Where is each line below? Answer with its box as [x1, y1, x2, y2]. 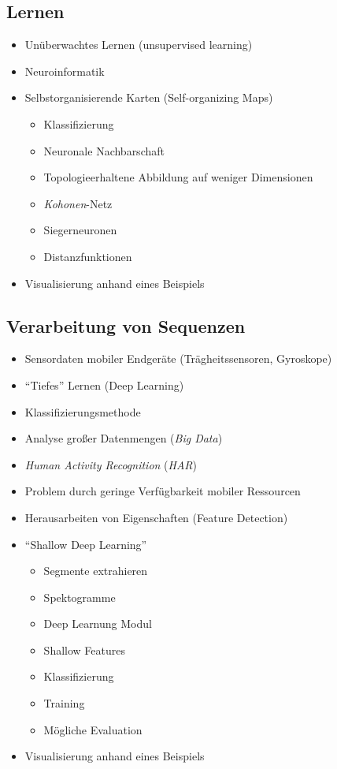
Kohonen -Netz [43, 195, 113, 211]
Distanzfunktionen [43, 248, 132, 264]
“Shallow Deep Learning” [24, 536, 147, 552]
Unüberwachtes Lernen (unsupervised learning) [24, 36, 253, 53]
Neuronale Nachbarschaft [43, 142, 165, 159]
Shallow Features [43, 641, 125, 658]
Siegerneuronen [43, 222, 117, 238]
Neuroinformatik [24, 62, 105, 79]
